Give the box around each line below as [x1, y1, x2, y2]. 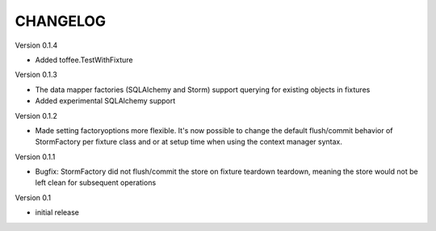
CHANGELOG [15, 12, 107, 30]
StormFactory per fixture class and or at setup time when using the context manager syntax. [35, 137, 342, 147]
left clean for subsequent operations [35, 178, 157, 187]
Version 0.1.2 [15, 111, 58, 120]
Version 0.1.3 [15, 69, 58, 80]
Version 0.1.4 [15, 40, 58, 50]
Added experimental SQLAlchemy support [35, 96, 176, 106]
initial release [35, 208, 80, 217]
